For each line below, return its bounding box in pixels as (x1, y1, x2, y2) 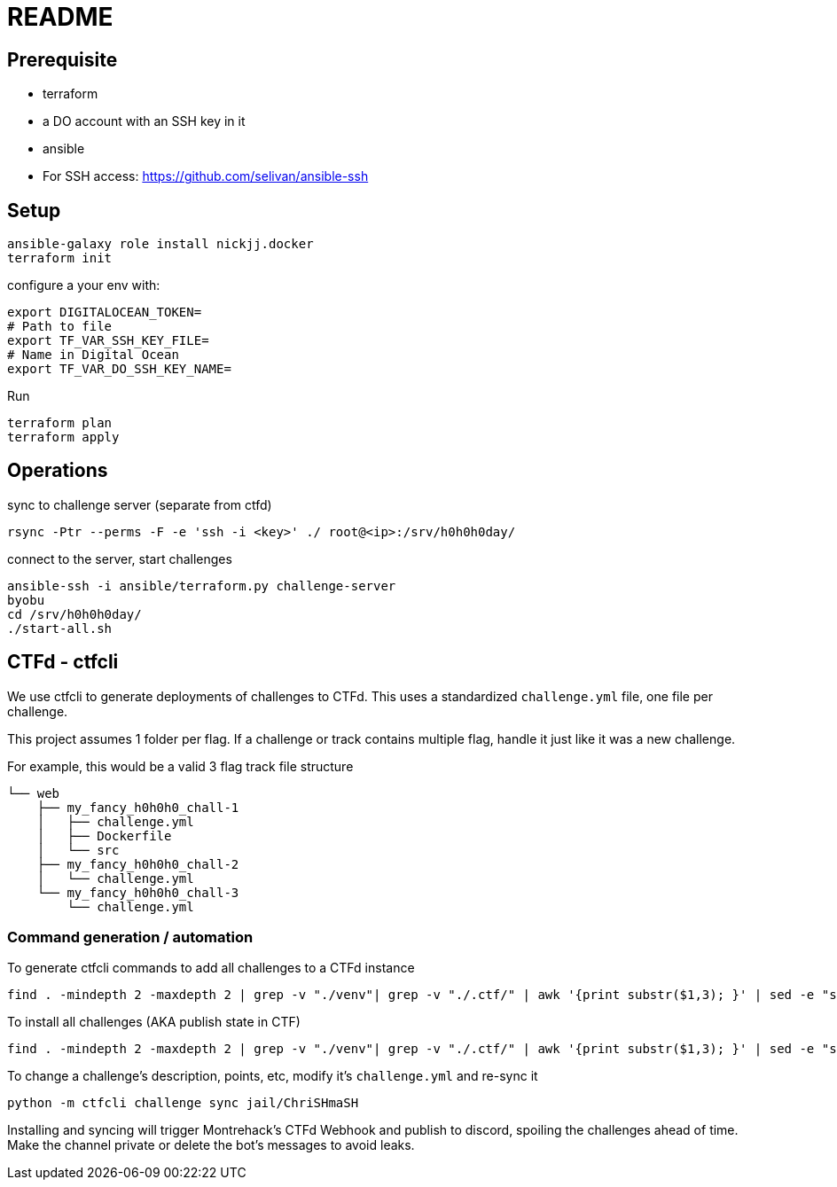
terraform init (7, 251, 113, 266)
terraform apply (7, 430, 120, 445)
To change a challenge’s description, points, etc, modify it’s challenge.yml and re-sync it (7, 1068, 538, 1084)
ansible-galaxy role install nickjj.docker (7, 237, 314, 252)
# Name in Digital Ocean (7, 348, 179, 363)
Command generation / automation (7, 928, 254, 947)
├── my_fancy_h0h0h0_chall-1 (36, 800, 239, 815)
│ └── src (36, 842, 120, 857)
